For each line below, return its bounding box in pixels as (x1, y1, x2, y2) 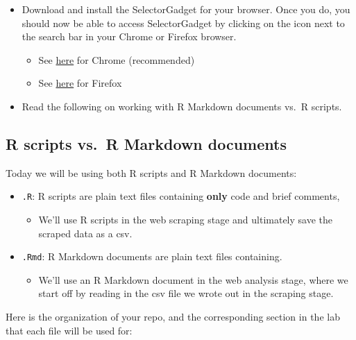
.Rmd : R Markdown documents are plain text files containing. (22, 249, 282, 264)
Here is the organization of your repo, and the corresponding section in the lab (6, 309, 340, 324)
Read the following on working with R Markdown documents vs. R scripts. (22, 99, 342, 113)
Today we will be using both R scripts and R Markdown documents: (6, 165, 297, 180)
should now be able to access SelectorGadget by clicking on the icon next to (22, 15, 345, 30)
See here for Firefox (38, 76, 122, 90)
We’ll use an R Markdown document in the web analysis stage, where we (38, 272, 348, 287)
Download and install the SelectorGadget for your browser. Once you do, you (22, 2, 350, 16)
